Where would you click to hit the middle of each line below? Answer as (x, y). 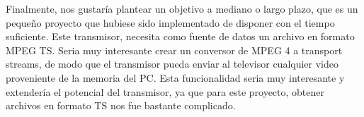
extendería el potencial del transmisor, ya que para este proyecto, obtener (165, 91)
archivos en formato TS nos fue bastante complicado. (121, 105)
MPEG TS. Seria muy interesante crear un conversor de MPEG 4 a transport (174, 50)
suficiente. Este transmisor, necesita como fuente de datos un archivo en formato (180, 36)
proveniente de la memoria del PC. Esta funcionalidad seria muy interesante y (175, 77)
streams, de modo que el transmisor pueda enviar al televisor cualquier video (172, 64)
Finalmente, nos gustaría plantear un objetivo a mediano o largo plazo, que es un (182, 8)
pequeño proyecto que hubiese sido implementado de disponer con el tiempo (170, 22)
